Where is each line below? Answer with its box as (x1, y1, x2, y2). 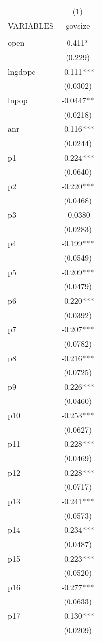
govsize (66, 20, 90, 31)
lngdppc (8, 66, 35, 77)
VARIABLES (8, 20, 54, 31)
